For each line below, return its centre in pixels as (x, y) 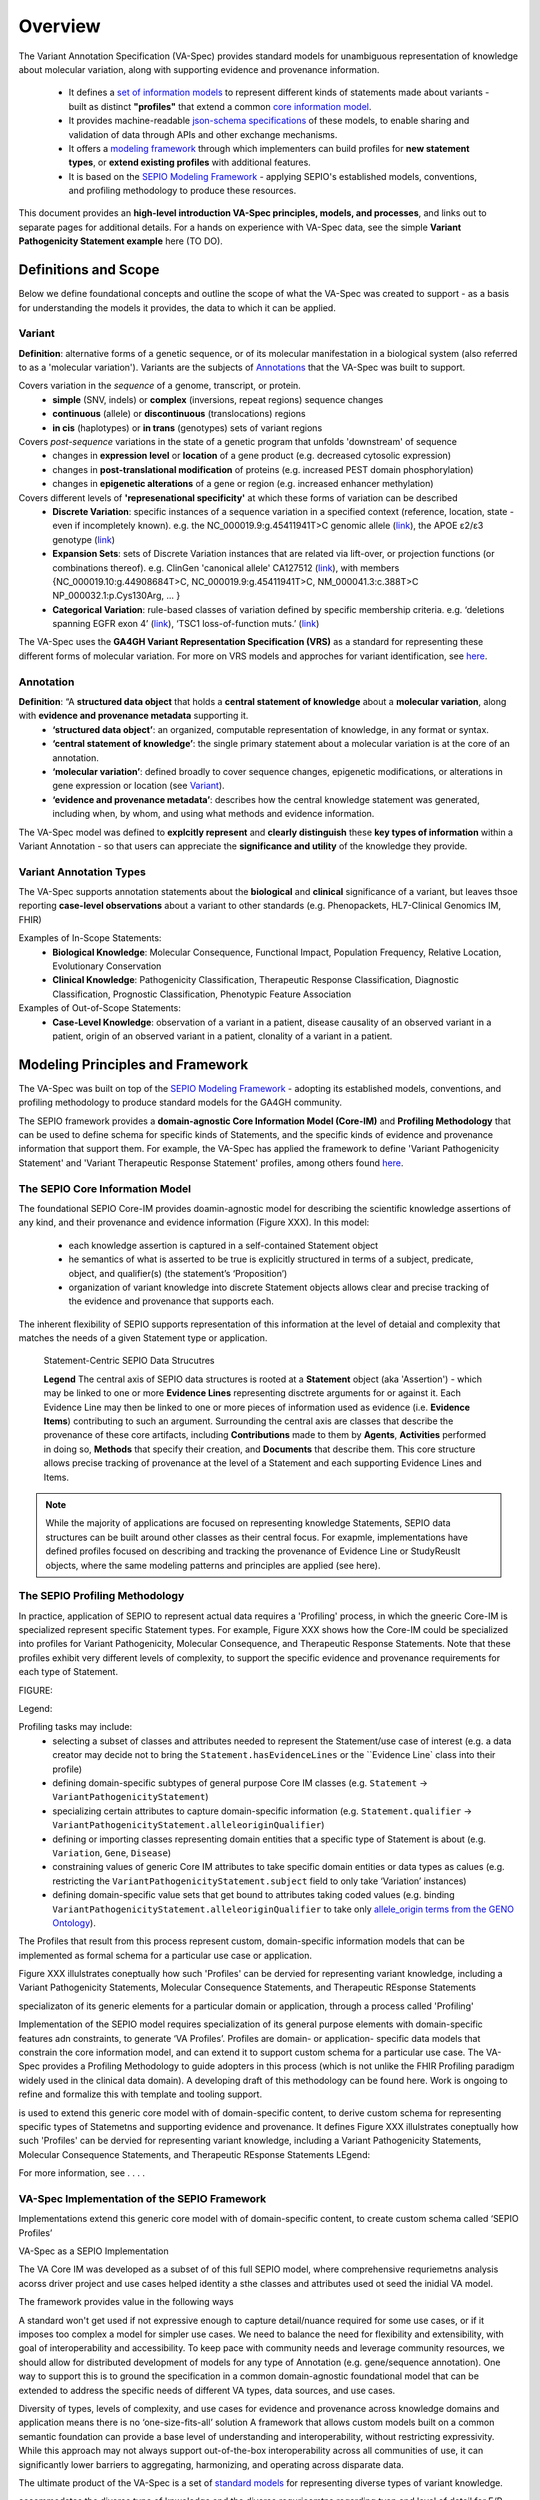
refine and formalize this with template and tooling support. (140, 2094)
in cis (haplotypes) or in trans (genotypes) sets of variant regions (187, 427)
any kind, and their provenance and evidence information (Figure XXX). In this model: (194, 1222)
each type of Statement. (68, 1672)
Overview (59, 26)
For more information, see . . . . (81, 2173)
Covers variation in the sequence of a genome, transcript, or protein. (160, 386)
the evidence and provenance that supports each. (171, 1301)
